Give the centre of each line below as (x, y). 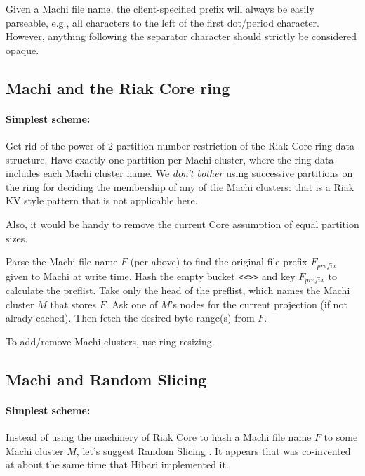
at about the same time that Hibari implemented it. (117, 464)
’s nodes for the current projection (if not (259, 304)
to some (341, 436)
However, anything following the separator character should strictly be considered (181, 36)
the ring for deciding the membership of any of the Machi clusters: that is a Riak (180, 186)
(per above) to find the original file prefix (219, 262)
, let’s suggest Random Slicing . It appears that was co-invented (213, 450)
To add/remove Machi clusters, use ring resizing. (110, 341)
